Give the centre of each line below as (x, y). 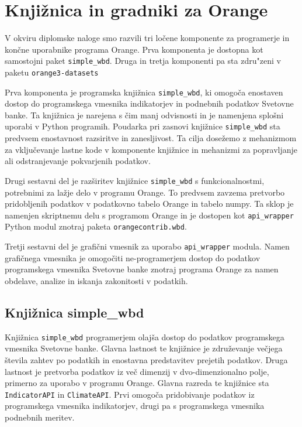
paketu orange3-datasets (52, 72)
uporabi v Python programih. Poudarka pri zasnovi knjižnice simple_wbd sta (143, 126)
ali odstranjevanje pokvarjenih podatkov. (78, 161)
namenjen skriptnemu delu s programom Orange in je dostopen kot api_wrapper (149, 215)
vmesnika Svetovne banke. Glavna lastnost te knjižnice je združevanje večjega (144, 348)
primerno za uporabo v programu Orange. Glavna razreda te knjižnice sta (137, 383)
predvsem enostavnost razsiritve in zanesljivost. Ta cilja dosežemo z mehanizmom (151, 138)
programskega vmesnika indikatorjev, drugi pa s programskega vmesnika (135, 406)
